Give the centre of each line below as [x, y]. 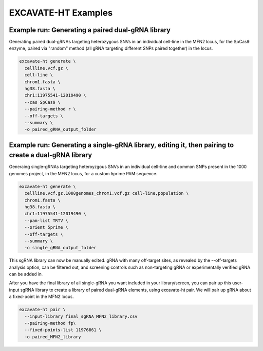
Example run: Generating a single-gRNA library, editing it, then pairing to [121, 145]
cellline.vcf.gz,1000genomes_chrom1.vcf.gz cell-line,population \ [107, 193]
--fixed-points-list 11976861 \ [63, 330]
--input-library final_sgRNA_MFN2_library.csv [81, 316]
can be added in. [26, 274]
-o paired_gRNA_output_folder [61, 129]
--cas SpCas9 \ [43, 102]
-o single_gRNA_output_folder [61, 248]
